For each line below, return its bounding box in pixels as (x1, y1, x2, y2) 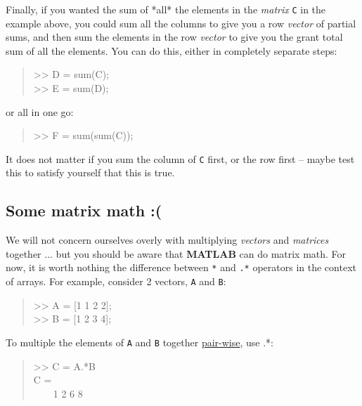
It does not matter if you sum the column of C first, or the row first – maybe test (6, 151, 355, 166)
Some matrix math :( (6, 199, 162, 221)
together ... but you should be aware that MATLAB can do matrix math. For (6, 246, 347, 261)
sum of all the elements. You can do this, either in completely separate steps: (6, 43, 337, 58)
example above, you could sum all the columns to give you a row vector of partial (6, 15, 356, 30)
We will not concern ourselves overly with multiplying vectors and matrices (6, 233, 329, 247)
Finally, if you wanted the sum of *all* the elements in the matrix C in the (6, 2, 326, 16)
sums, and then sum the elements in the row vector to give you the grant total (6, 30, 343, 44)
